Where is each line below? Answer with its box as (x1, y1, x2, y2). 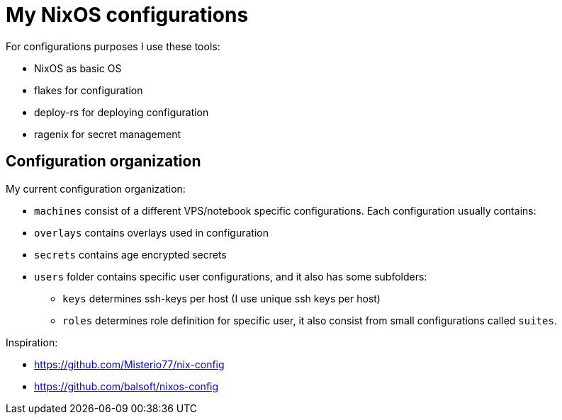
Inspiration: (6, 336, 58, 348)
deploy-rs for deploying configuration (34, 106, 209, 118)
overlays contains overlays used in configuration (34, 226, 269, 239)
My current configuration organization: (6, 182, 186, 195)
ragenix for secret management (34, 127, 181, 140)
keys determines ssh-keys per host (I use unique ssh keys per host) (62, 292, 381, 305)
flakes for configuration (34, 84, 143, 96)
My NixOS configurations (6, 3, 249, 27)
